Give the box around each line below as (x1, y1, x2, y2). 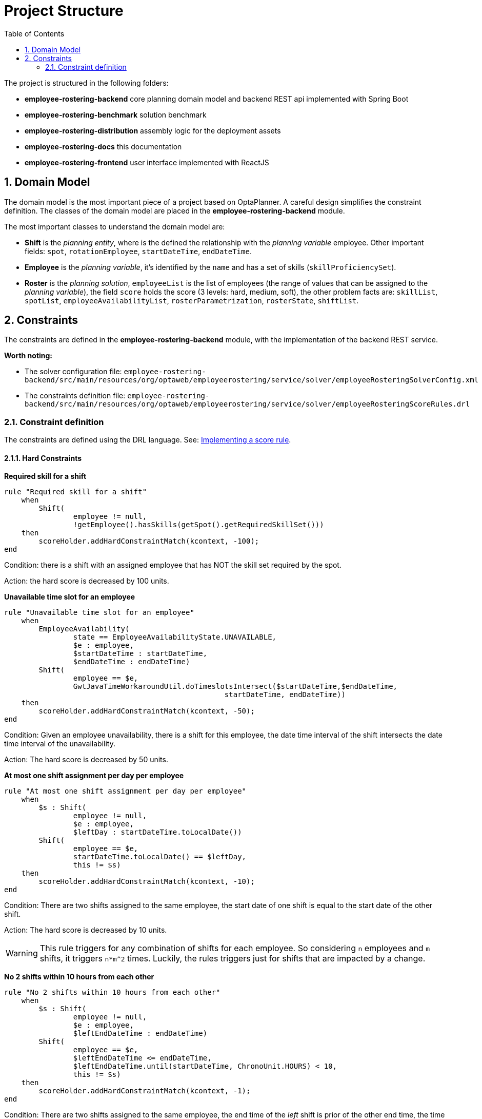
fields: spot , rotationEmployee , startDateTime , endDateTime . (25, 246, 252, 256)
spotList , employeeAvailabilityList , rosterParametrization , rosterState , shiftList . (25, 296, 359, 305)
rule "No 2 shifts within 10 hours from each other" (4, 988, 220, 997)
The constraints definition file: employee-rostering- (25, 391, 210, 400)
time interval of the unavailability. (4, 739, 115, 748)
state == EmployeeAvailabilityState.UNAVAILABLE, (73, 633, 277, 642)
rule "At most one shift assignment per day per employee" (4, 787, 247, 796)
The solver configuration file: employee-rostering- (25, 367, 206, 376)
